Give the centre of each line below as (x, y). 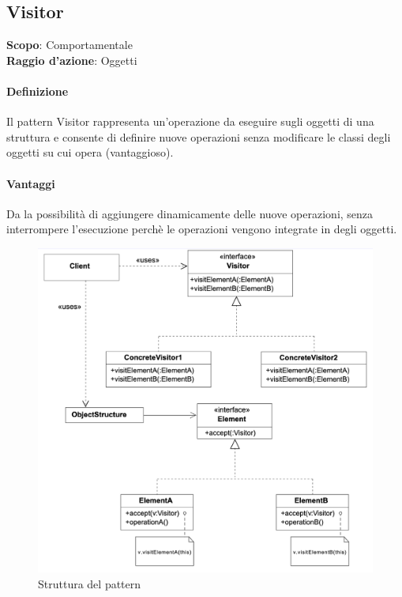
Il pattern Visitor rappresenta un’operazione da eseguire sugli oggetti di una (190, 121)
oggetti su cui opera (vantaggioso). (90, 152)
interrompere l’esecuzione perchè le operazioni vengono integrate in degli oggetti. (202, 229)
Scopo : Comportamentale (70, 45)
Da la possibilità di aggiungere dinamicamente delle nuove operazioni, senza (190, 213)
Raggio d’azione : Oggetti (72, 60)
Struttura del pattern (90, 583)
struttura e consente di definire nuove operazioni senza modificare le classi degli (199, 136)
